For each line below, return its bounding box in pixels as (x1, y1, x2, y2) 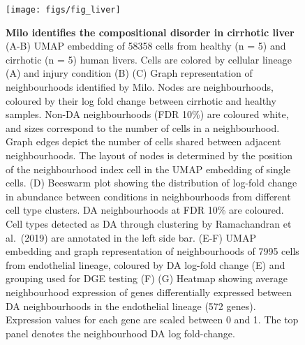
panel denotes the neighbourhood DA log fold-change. (6, 325, 235, 340)
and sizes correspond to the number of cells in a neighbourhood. (6, 120, 280, 135)
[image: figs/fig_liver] (6, 5, 121, 15)
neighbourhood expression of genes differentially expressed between (6, 284, 292, 299)
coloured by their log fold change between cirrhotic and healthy (6, 93, 276, 108)
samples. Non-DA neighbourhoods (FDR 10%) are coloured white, (6, 107, 289, 122)
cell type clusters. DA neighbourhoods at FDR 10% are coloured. (6, 203, 284, 217)
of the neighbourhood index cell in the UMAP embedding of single (6, 161, 290, 176)
